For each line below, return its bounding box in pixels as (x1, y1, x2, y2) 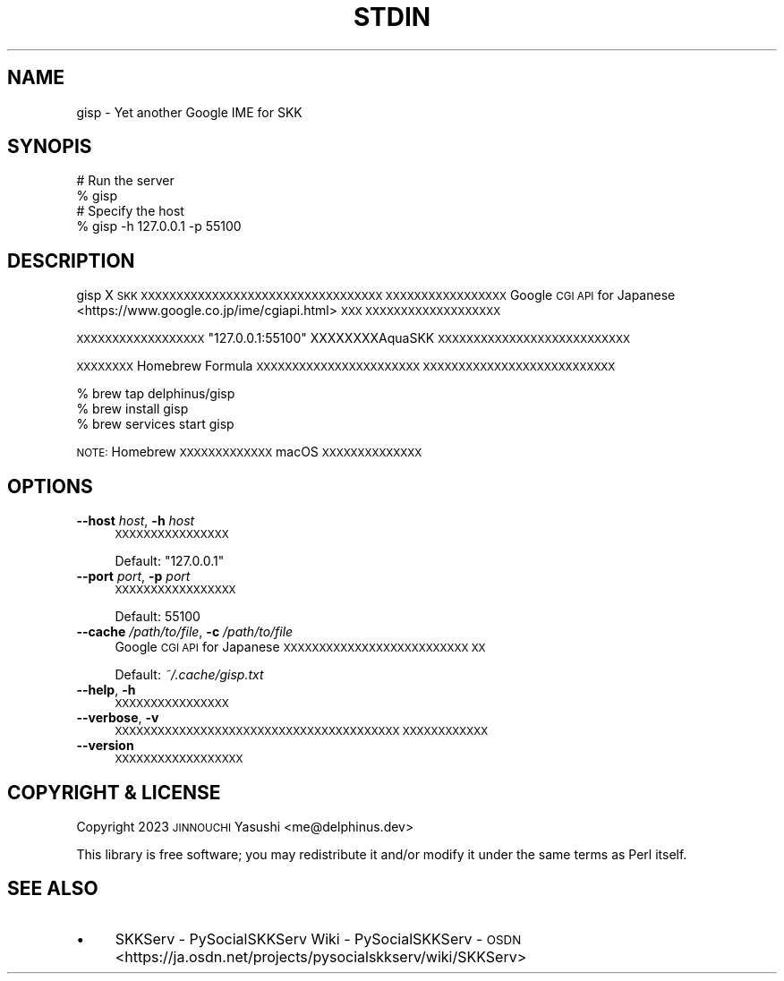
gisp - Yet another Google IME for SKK (76, 104, 303, 120)
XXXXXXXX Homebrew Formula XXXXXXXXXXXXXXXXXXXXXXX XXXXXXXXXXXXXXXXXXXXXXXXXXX (76, 358, 616, 374)
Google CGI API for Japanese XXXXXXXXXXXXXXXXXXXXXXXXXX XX (115, 639, 486, 655)
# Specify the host (76, 203, 184, 219)
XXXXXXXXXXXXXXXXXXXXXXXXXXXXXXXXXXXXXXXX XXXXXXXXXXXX (115, 725, 489, 738)
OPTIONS (7, 474, 93, 498)
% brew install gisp (76, 401, 189, 417)
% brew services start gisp (76, 416, 234, 432)
